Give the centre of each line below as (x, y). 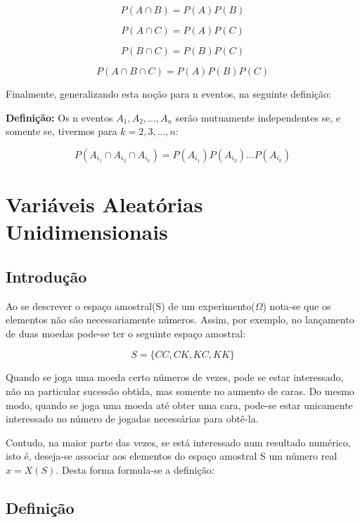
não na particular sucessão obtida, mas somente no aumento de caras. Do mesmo (180, 390)
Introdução (46, 276)
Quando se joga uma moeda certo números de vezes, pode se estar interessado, (175, 377)
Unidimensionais (87, 232)
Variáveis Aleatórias (104, 204)
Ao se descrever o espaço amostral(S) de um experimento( (130, 305)
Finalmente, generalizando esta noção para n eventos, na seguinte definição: (168, 93)
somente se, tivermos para (62, 131)
